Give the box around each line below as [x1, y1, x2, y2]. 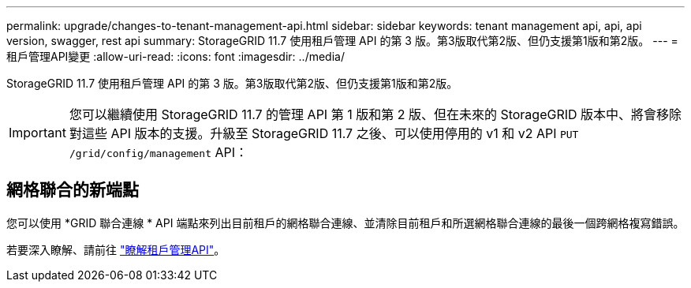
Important [9, 125, 66, 140]
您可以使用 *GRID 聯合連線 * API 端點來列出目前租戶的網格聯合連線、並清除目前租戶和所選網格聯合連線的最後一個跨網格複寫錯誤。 [6, 215, 685, 230]
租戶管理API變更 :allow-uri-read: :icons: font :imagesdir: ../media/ [6, 50, 345, 63]
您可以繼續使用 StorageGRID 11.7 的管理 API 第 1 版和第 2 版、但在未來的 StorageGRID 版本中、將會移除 [69, 107, 682, 122]
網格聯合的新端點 [6, 180, 139, 200]
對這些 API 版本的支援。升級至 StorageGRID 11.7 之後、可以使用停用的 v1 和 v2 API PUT [69, 125, 579, 141]
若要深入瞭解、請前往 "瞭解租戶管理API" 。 [6, 242, 226, 256]
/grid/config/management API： [69, 144, 248, 160]
